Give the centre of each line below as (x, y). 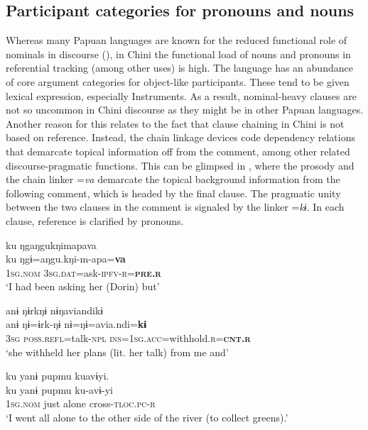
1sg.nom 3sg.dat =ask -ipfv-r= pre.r (83, 272)
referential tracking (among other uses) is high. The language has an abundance (179, 68)
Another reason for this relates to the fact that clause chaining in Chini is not (175, 123)
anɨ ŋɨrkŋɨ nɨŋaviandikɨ (55, 310)
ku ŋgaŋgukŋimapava (51, 244)
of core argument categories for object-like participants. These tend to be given (178, 81)
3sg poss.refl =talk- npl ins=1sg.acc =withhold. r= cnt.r (128, 338)
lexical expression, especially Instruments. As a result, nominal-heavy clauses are (181, 95)
